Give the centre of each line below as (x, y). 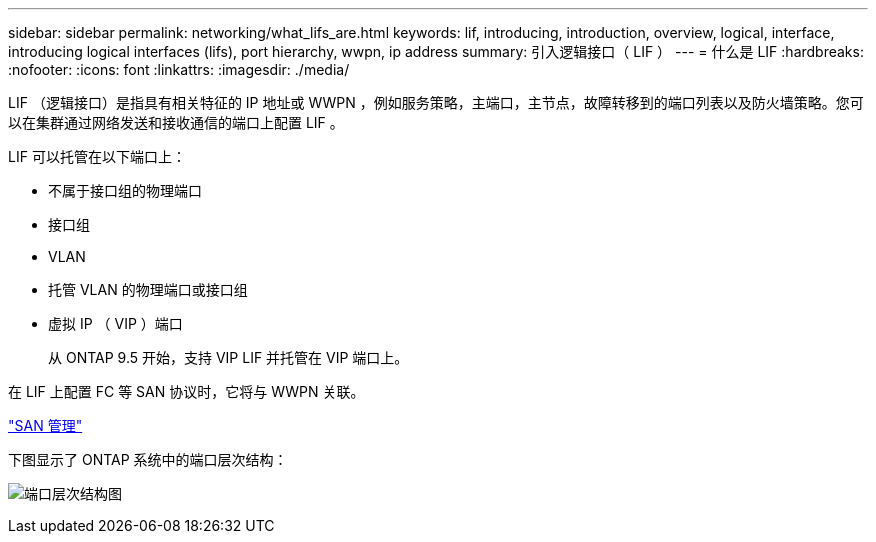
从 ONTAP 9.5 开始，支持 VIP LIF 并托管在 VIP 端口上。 (228, 357)
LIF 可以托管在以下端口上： (97, 156)
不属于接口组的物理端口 (125, 190)
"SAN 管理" (45, 425)
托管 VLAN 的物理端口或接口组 (148, 289)
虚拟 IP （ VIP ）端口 (115, 323)
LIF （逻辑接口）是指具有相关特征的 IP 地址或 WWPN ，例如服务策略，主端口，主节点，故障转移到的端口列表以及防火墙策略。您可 (436, 102)
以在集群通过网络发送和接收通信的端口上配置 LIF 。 (176, 122)
